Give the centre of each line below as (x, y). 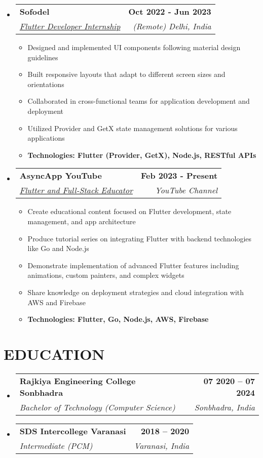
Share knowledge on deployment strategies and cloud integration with (136, 292)
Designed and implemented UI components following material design (134, 47)
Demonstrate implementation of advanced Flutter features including (133, 265)
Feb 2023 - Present (179, 176)
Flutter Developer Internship (70, 26)
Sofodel (34, 11)
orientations (46, 84)
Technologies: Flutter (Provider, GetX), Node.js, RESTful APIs (142, 155)
